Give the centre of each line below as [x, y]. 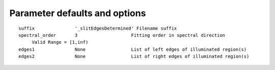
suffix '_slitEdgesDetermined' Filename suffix [98, 28]
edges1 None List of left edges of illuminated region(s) [133, 49]
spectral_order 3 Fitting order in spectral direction [122, 35]
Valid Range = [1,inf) [60, 42]
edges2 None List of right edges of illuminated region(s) [134, 56]
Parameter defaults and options [78, 13]
